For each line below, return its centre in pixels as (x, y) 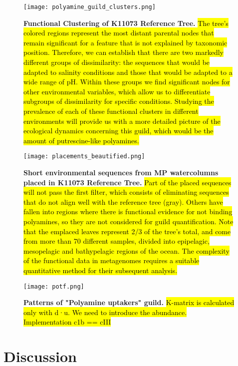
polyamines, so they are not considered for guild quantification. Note (128, 221)
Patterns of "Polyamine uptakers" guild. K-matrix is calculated (129, 302)
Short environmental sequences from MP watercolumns (121, 173)
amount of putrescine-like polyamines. (81, 140)
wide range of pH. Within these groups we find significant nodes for (127, 82)
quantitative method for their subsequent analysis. (101, 270)
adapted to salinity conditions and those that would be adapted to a (128, 72)
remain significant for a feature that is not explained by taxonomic (125, 42)
